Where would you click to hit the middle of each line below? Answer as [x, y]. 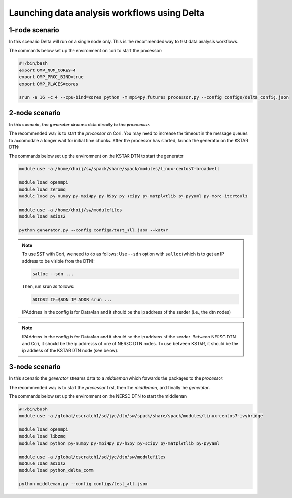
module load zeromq [42, 189]
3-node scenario [35, 367]
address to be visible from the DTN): [58, 261]
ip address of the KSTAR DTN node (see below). [70, 351]
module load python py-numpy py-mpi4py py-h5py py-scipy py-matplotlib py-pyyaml [119, 443]
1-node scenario [34, 30]
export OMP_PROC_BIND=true [51, 77]
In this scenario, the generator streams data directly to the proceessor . [80, 124]
